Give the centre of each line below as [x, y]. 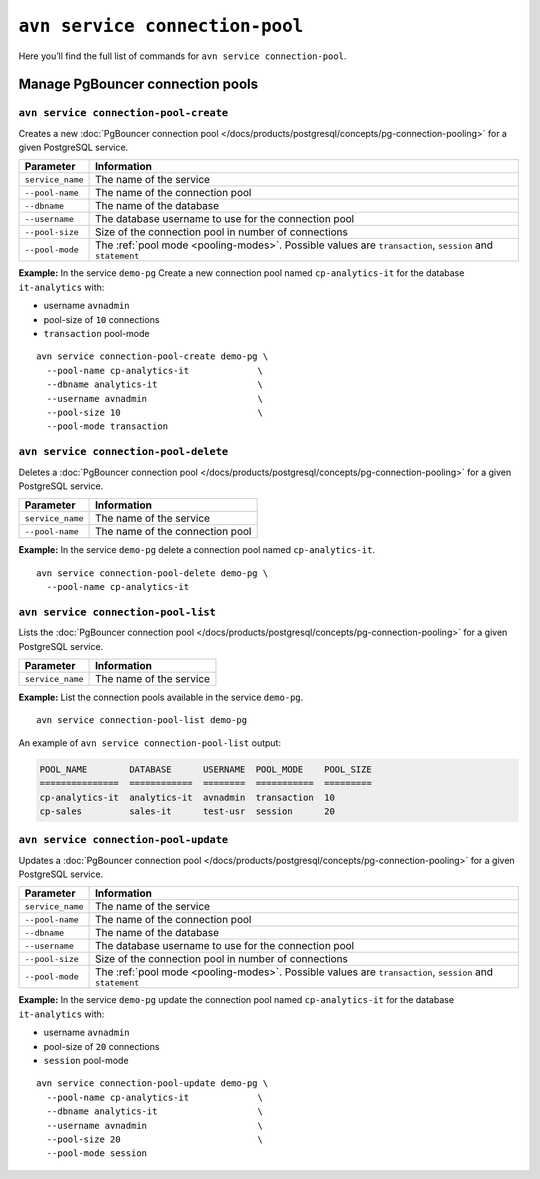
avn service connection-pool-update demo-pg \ [152, 1083]
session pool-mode [86, 1061]
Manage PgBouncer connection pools [138, 84]
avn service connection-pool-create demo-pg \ [152, 356]
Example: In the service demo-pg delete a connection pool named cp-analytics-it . [196, 550]
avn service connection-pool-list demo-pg [142, 720]
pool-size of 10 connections [101, 319]
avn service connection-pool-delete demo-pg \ [152, 573]
